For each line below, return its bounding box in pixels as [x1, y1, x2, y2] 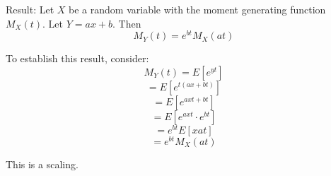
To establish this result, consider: [6, 51, 149, 66]
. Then [112, 16, 141, 30]
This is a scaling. [6, 157, 79, 172]
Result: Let [6, 2, 54, 16]
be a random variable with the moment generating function [69, 2, 326, 16]
